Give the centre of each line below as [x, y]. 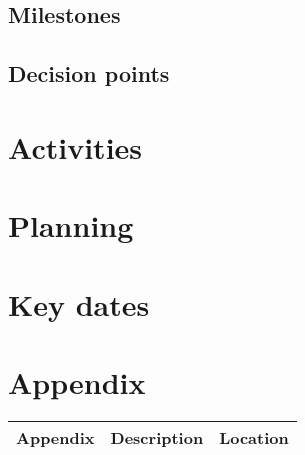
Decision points [89, 73]
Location [254, 437]
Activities [75, 146]
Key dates [79, 303]
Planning [71, 225]
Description [157, 437]
